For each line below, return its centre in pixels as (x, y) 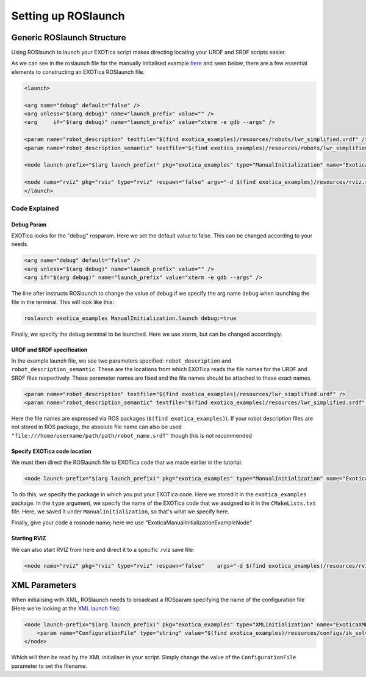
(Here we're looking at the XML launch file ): (66, 608)
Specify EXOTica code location (51, 451)
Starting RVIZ (29, 538)
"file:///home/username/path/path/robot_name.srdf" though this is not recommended (132, 435)
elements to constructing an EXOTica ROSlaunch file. (78, 72)
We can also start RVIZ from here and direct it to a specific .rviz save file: (103, 549)
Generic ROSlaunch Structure (69, 38)
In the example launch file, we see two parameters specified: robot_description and (121, 361)
